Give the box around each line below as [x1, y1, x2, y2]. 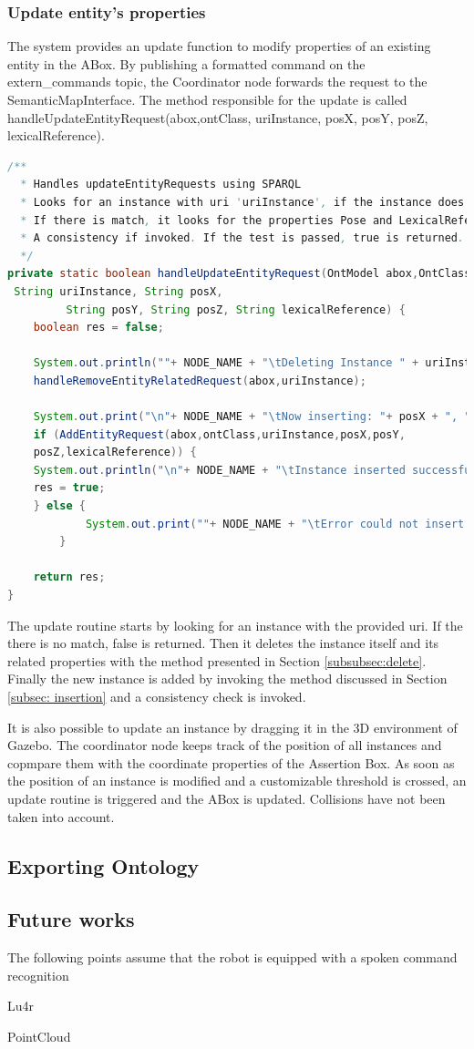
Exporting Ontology [7, 851, 200, 879]
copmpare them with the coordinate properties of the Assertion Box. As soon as [7, 753, 455, 772]
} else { [33, 499, 86, 513]
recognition [7, 965, 69, 984]
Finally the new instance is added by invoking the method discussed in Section [7, 669, 448, 688]
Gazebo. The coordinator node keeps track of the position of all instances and [7, 735, 442, 755]
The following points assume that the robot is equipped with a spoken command [7, 948, 458, 967]
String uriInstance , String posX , [14, 284, 223, 298]
